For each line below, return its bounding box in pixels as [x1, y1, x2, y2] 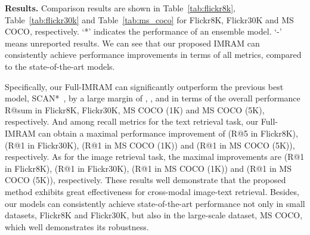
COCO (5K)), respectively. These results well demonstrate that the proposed [5, 174, 286, 186]
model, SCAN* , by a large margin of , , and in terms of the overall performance [5, 92, 300, 104]
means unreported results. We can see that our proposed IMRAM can [5, 36, 260, 49]
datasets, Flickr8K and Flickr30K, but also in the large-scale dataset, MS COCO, [5, 209, 303, 221]
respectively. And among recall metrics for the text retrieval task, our [5, 115, 259, 128]
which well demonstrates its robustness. [5, 220, 149, 233]
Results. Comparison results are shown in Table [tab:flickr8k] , [5, 2, 235, 14]
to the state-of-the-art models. [5, 60, 115, 72]
